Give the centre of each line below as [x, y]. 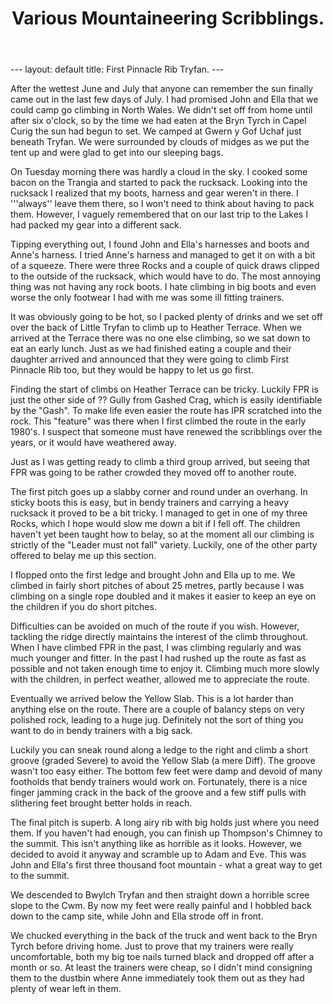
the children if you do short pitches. [83, 607]
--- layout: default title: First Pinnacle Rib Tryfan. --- [117, 69]
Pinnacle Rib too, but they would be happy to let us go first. [132, 370]
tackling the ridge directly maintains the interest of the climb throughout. [159, 637]
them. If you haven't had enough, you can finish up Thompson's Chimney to [166, 833]
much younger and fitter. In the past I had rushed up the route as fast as [158, 658]
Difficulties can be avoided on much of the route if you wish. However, [155, 626]
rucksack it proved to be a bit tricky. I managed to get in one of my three [159, 513]
